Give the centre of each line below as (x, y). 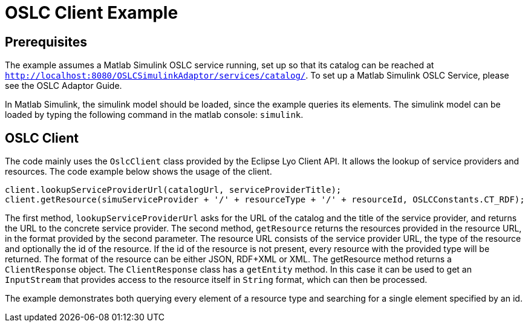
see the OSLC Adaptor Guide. (64, 86)
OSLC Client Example (92, 13)
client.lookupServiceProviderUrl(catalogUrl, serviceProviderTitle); (173, 190)
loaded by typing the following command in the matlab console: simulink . (154, 115)
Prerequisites (46, 42)
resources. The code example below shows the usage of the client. (139, 172)
